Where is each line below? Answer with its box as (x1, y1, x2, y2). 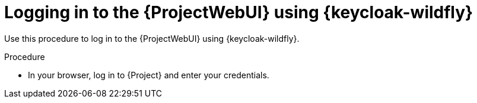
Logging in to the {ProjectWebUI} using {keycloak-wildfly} (4, 2, 473, 22)
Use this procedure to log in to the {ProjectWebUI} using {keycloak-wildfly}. (4, 33, 300, 44)
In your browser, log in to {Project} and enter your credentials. (28, 69, 269, 80)
